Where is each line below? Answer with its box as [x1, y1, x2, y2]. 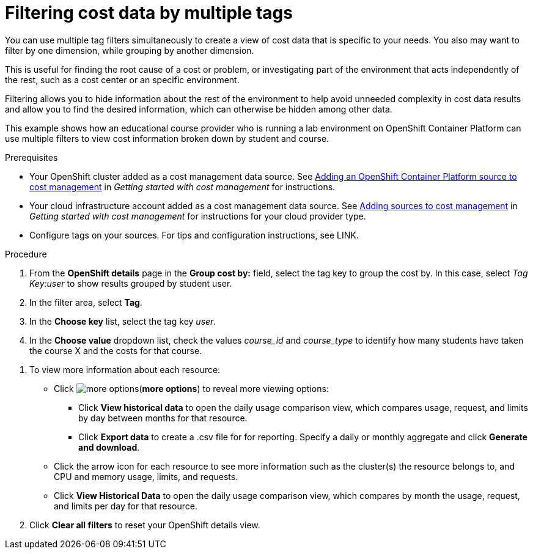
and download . [78, 441, 140, 452]
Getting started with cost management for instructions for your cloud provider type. [29, 210, 366, 221]
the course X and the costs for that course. [29, 345, 202, 356]
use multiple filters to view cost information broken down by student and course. [5, 133, 329, 144]
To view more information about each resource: [29, 364, 221, 375]
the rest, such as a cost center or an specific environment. [5, 74, 240, 85]
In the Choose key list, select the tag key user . [29, 316, 216, 327]
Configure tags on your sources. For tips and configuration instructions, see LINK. [29, 229, 359, 240]
